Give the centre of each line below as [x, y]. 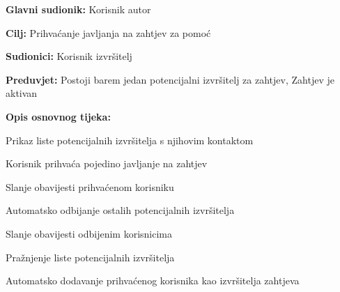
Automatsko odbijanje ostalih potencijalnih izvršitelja [120, 210]
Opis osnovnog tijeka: [58, 116]
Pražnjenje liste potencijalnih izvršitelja [90, 257]
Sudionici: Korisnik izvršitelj [69, 56]
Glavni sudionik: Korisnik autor [78, 9]
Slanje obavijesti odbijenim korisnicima [89, 233]
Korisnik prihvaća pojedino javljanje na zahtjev [107, 163]
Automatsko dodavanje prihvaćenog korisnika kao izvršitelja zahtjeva [153, 281]
